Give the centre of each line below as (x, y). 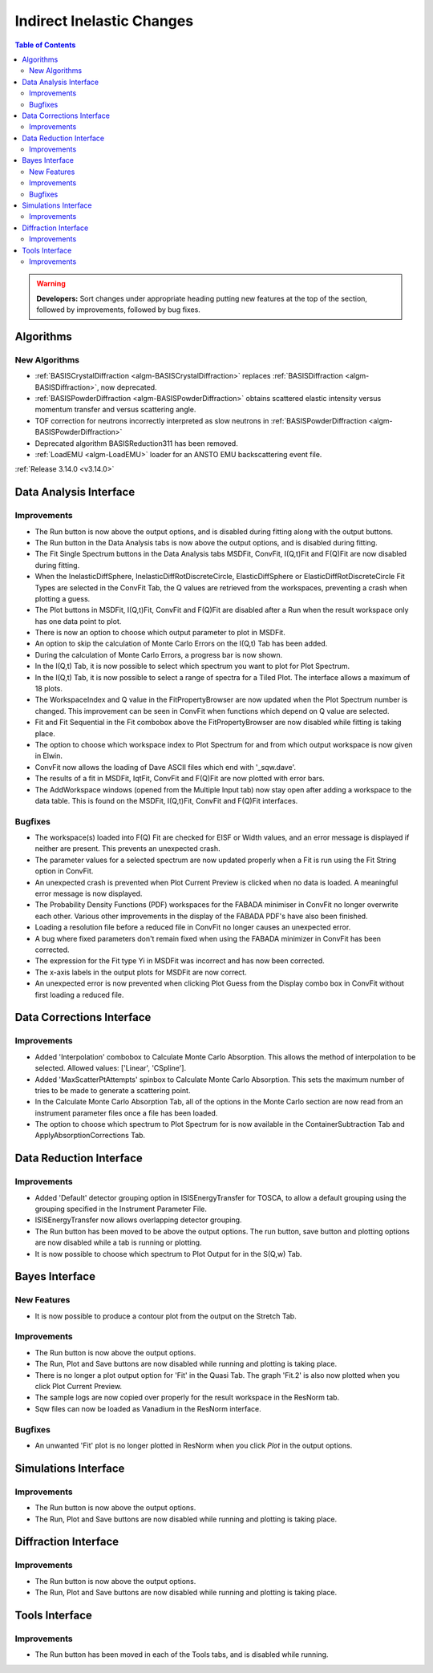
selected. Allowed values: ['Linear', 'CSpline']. (111, 1068)
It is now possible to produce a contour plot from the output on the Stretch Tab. (166, 1316)
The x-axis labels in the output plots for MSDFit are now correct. (141, 972)
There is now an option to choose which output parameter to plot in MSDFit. (160, 633)
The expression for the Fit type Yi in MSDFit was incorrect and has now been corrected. (180, 961)
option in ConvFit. (64, 871)
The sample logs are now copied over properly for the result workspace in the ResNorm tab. (187, 1398)
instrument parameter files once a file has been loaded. (126, 1113)
